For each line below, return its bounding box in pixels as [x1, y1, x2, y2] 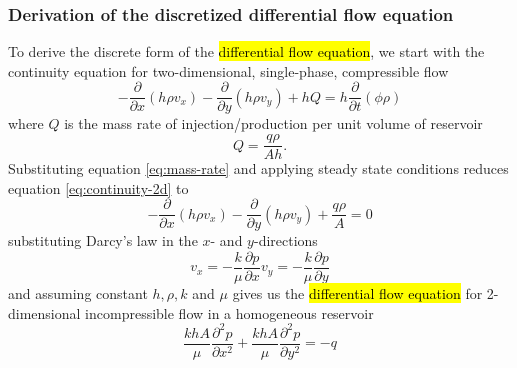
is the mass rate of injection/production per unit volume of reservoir [64, 113, 483, 134]
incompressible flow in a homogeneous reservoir [85, 302, 374, 323]
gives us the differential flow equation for [232, 283, 483, 304]
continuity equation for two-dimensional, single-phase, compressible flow [8, 60, 449, 81]
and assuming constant [8, 283, 148, 304]
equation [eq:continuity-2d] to [8, 177, 189, 198]
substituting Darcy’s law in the [8, 230, 198, 251]
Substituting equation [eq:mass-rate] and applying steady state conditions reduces [8, 158, 509, 179]
